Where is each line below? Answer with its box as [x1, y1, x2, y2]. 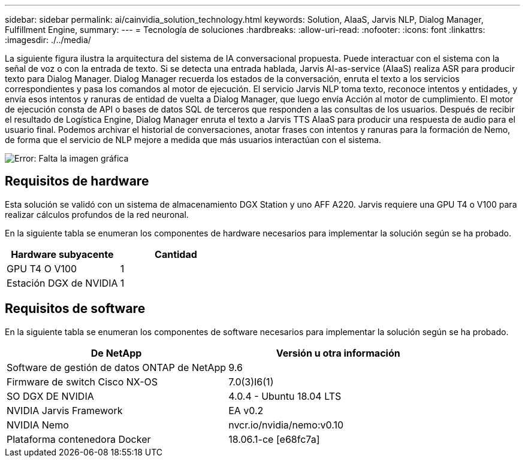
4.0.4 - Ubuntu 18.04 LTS [228, 390, 342, 402]
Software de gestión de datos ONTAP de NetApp [7, 361, 227, 373]
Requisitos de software [5, 301, 146, 317]
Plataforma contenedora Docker [7, 433, 151, 445]
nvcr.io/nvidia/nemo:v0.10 [228, 418, 344, 431]
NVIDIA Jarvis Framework [7, 404, 123, 417]
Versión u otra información [276, 346, 400, 359]
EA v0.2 [228, 404, 264, 417]
